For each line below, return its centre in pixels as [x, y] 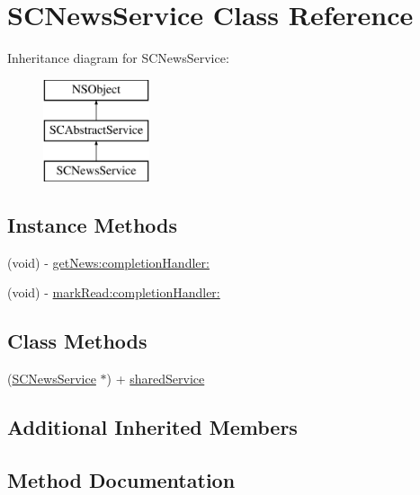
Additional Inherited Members [152, 427]
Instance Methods [92, 225]
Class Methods [77, 341]
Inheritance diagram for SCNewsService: [118, 58]
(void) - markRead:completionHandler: [114, 292]
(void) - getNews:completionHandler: [108, 262]
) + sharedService [156, 379]
